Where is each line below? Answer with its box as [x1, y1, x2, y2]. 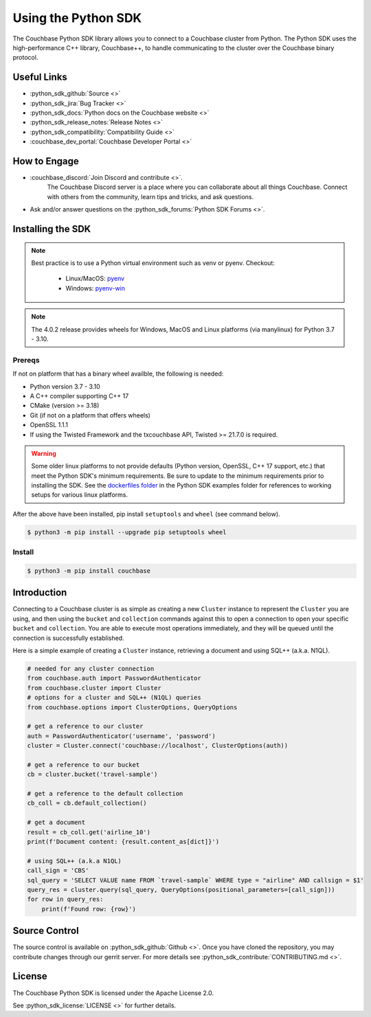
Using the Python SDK [12, 10, 142, 25]
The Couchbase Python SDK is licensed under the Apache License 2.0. [12, 989, 214, 997]
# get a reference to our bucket [27, 761, 140, 768]
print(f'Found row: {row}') [41, 905, 137, 913]
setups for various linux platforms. [31, 491, 128, 499]
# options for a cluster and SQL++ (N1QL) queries [27, 694, 202, 702]
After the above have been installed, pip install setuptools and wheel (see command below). [12, 510, 281, 518]
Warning [31, 449, 56, 457]
